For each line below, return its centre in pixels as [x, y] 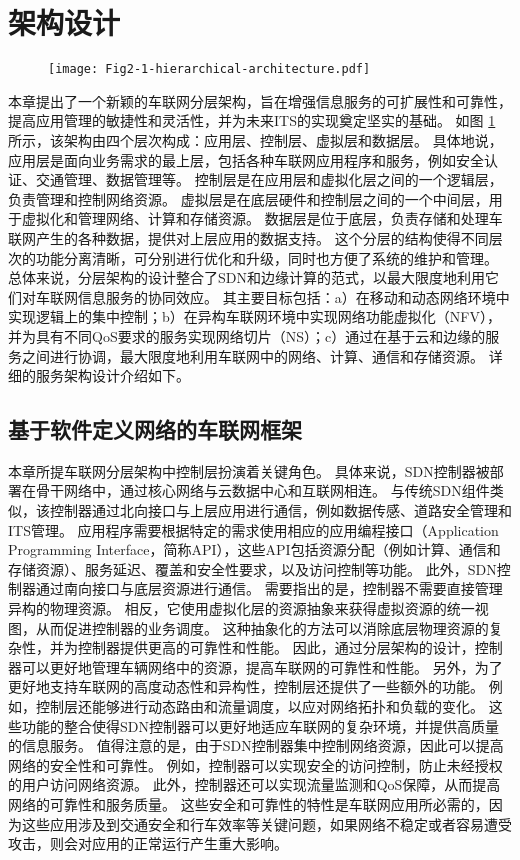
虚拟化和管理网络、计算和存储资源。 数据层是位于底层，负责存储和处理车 [262, 218]
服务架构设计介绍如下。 [112, 375]
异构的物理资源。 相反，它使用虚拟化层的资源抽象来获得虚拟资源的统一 [241, 608]
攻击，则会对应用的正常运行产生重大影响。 [148, 843]
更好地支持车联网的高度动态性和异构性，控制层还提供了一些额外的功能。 [246, 686]
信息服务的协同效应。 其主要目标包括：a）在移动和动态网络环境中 [293, 296]
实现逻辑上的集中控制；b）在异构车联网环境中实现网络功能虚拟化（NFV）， [254, 316]
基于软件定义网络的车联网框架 [155, 429]
